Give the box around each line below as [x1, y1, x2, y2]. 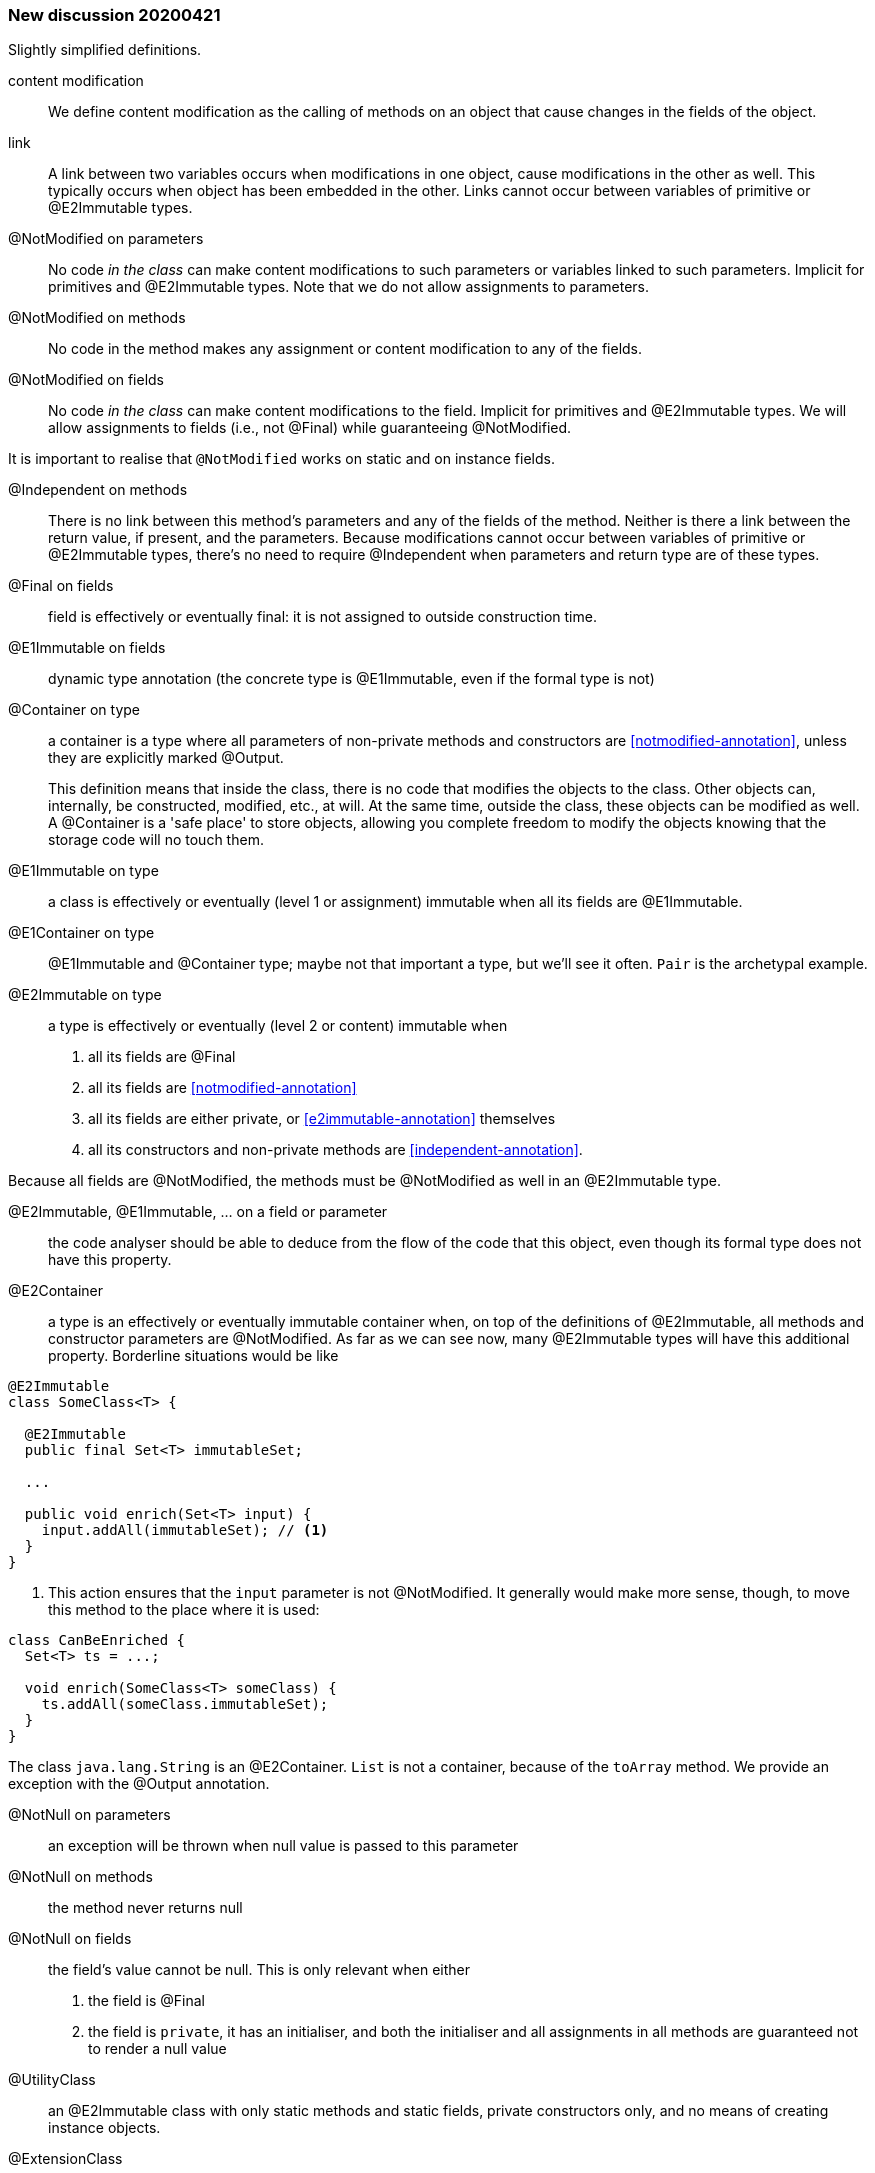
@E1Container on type [8, 924, 155, 942]
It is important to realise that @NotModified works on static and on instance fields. [8, 450, 555, 468]
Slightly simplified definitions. [8, 41, 202, 59]
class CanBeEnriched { [8, 1632, 186, 1649]
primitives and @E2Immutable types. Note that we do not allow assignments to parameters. [48, 278, 650, 296]
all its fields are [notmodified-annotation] [88, 1079, 357, 1097]
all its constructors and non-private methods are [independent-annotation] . [88, 1141, 583, 1159]
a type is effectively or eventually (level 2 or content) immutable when [48, 1017, 508, 1035]
